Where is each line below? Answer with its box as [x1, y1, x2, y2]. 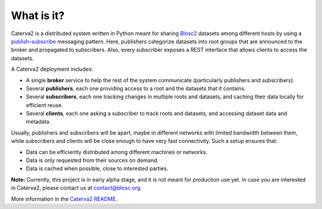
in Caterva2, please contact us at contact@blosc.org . [11, 185, 143, 192]
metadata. [26, 118, 51, 125]
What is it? [11, 9, 65, 22]
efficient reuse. [26, 101, 63, 108]
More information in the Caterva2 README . [11, 195, 117, 202]
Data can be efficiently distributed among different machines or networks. [26, 148, 208, 155]
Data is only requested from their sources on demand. [26, 157, 159, 164]
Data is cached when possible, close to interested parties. [26, 165, 169, 172]
